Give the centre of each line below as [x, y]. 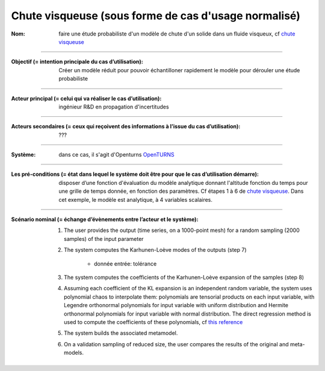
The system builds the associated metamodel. [121, 333]
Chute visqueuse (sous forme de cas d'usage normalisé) [156, 16]
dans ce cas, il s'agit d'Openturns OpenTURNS [116, 155]
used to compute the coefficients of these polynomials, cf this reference [153, 322]
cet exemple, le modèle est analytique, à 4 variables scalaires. [136, 199]
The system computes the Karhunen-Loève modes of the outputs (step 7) [155, 250]
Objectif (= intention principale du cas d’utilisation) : [77, 62]
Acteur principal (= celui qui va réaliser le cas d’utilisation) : [86, 98]
